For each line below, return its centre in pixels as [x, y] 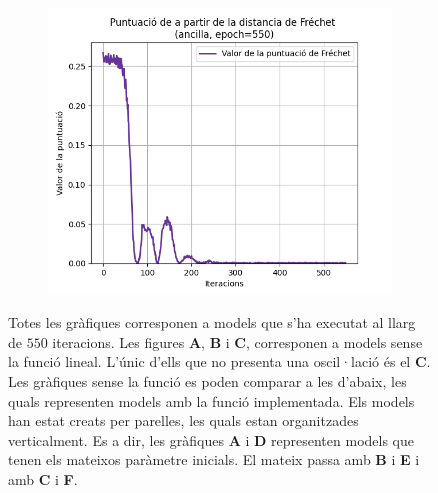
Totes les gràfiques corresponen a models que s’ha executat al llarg [212, 322]
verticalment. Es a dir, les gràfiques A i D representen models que [211, 439]
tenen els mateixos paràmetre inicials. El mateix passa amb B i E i [214, 459]
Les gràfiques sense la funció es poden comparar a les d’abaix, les [207, 381]
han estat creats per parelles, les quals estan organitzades [183, 420]
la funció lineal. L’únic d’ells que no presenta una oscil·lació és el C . [219, 361]
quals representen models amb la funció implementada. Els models [211, 400]
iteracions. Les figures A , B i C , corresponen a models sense [237, 341]
